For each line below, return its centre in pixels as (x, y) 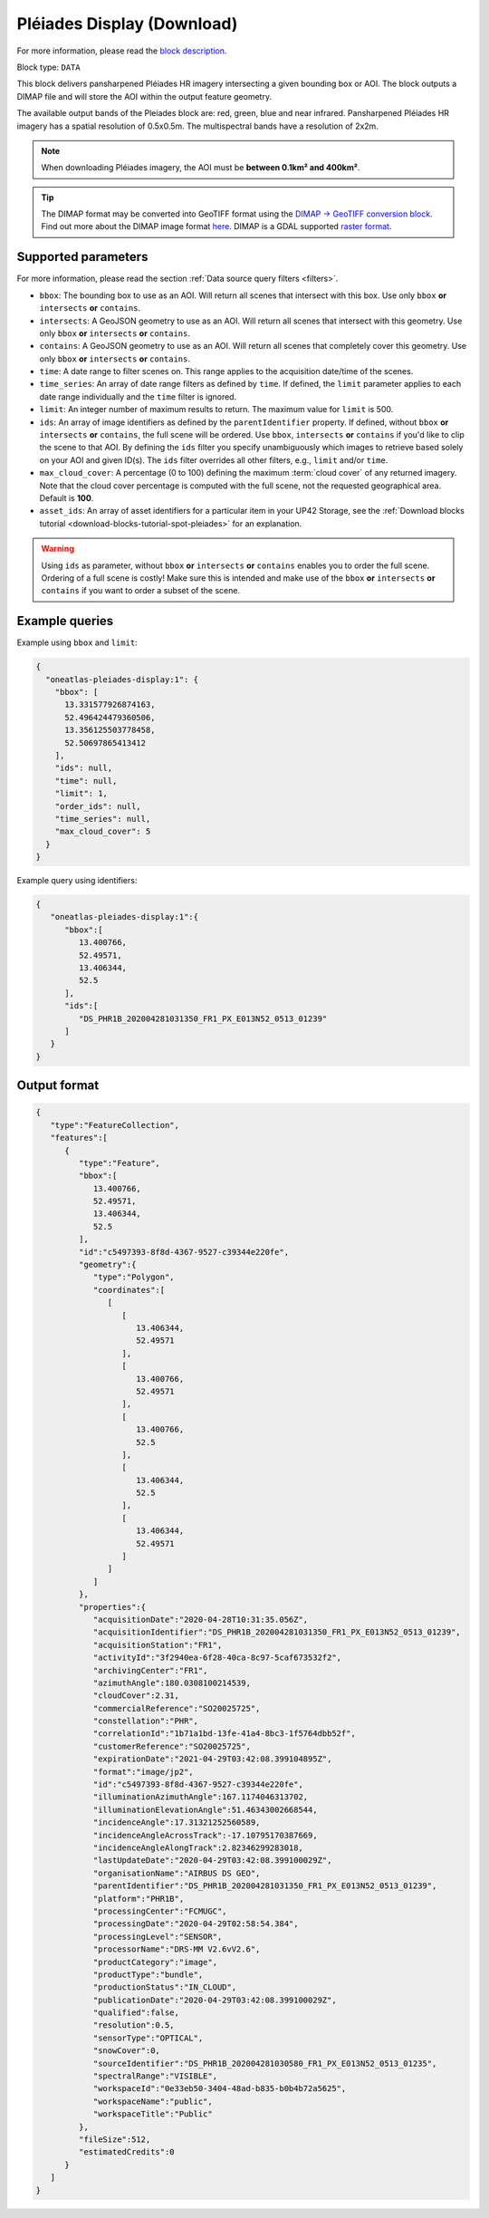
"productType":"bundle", (148, 1974)
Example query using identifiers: (77, 881)
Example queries (65, 621)
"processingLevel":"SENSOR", (158, 1936)
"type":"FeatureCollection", (115, 1125)
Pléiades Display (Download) (127, 24)
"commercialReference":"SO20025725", (177, 1708)
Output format (58, 1086)
